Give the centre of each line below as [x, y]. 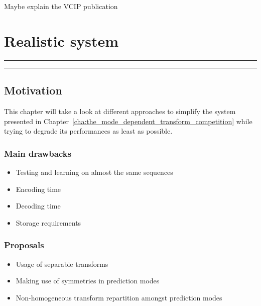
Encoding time [38, 189]
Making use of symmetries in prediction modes [88, 281]
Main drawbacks [38, 153]
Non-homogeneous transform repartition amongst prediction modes [119, 297]
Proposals [24, 245]
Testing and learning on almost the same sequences [94, 172]
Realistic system [61, 40]
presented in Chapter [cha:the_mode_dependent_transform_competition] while [128, 121]
